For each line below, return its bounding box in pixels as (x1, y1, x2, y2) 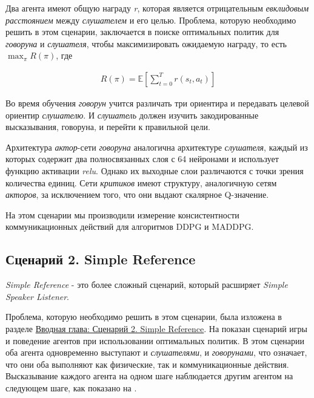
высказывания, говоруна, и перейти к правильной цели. (5, 120, 210, 133)
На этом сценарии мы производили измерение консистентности (5, 208, 239, 221)
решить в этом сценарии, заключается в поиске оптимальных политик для (5, 25, 279, 38)
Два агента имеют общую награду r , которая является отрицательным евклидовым (5, 2, 309, 14)
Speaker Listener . (5, 290, 69, 302)
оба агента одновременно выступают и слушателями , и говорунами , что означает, (5, 346, 307, 359)
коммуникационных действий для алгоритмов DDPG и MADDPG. (5, 220, 254, 233)
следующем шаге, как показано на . (5, 381, 137, 394)
